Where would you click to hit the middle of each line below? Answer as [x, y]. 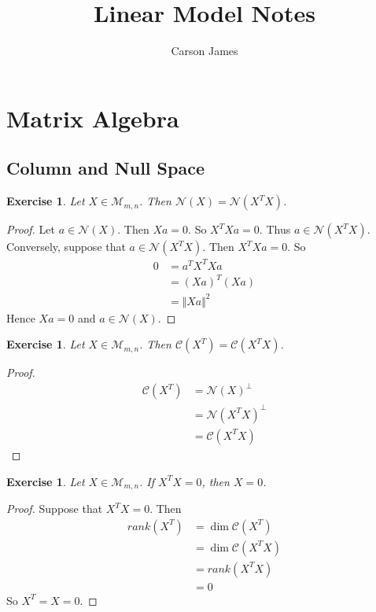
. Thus [275, 229]
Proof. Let [31, 229]
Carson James [205, 51]
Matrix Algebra [93, 118]
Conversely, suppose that [66, 247]
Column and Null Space [105, 168]
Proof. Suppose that [55, 509]
